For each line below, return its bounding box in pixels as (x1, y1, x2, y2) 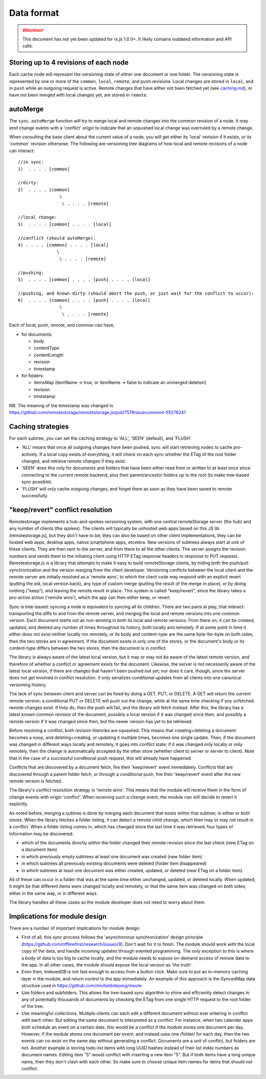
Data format (9, 7, 59, 18)
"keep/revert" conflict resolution (9, 505, 113, 514)
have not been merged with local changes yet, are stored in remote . (9, 92, 148, 98)
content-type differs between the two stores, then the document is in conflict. (9, 645, 167, 651)
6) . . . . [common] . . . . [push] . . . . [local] (18, 298, 150, 303)
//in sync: (18, 159, 44, 165)
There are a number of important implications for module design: (9, 925, 140, 931)
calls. (22, 43, 33, 49)
